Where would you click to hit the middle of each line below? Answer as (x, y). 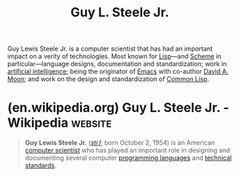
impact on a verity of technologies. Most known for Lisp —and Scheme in (115, 56)
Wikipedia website (60, 123)
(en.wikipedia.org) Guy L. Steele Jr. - (118, 108)
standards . (41, 165)
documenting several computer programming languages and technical (128, 158)
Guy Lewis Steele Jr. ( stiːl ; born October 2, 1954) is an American (120, 143)
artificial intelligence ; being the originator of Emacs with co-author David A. (118, 71)
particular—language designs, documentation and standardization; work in (117, 64)
